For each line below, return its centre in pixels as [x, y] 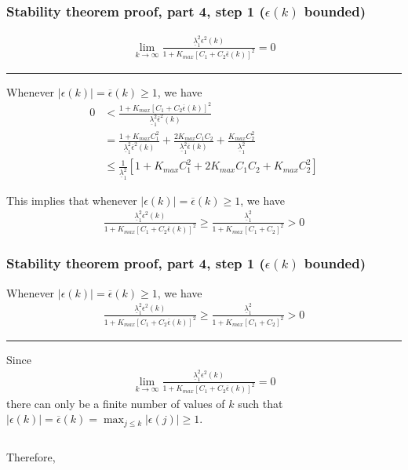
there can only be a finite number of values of [116, 403]
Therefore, [31, 456]
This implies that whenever [72, 200]
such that [260, 403]
